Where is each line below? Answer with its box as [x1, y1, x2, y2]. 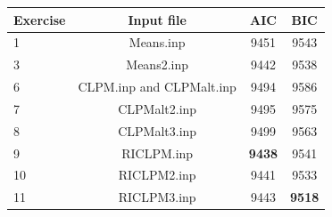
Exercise [13, 10, 66, 28]
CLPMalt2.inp [118, 99, 197, 117]
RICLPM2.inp [118, 165, 196, 184]
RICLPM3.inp [118, 188, 196, 206]
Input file [128, 10, 187, 28]
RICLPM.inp [121, 143, 194, 162]
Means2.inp [126, 55, 189, 74]
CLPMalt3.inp [118, 121, 197, 140]
